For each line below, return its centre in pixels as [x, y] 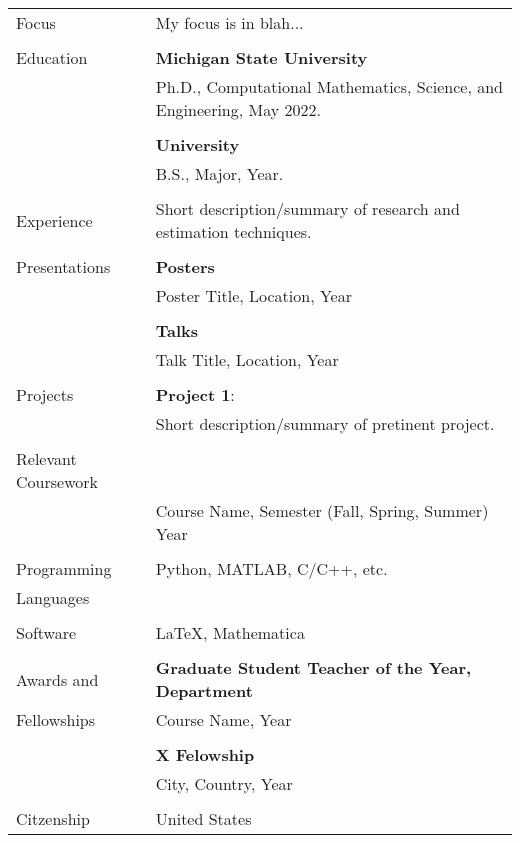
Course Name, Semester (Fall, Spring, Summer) [322, 510]
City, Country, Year [224, 783]
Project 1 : [195, 394]
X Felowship [205, 754]
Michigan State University [261, 57]
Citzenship [53, 818]
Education [52, 57]
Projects [45, 394]
